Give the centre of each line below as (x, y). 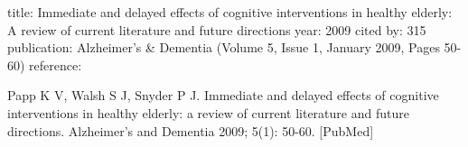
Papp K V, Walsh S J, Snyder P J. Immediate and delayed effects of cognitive (223, 95)
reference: (56, 64)
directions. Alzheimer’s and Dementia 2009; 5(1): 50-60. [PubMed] (191, 130)
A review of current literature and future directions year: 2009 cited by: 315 (217, 29)
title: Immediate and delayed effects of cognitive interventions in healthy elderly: (230, 12)
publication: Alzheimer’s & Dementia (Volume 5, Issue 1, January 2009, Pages (224, 47)
